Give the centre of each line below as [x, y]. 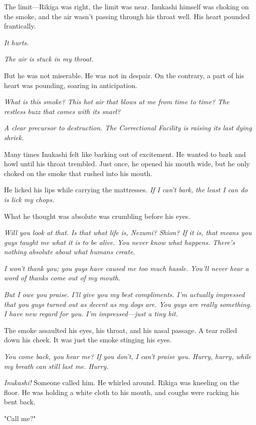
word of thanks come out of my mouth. [62, 278]
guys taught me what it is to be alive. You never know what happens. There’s [120, 242]
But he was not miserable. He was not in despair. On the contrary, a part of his [124, 75]
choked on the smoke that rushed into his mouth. [78, 173]
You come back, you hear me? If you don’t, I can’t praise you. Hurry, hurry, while [128, 356]
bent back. [20, 402]
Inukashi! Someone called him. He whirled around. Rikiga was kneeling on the [122, 382]
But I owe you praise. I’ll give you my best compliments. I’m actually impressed [124, 294]
